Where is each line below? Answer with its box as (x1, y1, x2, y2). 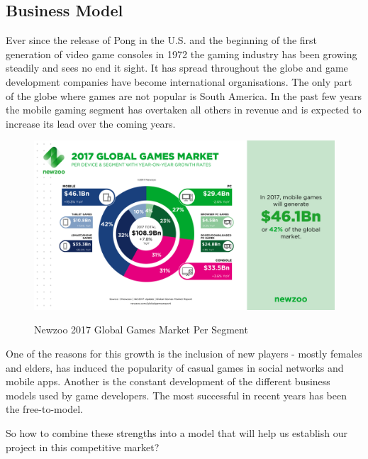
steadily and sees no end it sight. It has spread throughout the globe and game (6, 60, 348, 75)
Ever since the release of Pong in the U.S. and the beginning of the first (6, 33, 318, 48)
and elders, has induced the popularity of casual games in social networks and (6, 360, 344, 375)
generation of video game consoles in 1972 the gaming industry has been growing (6, 46, 357, 61)
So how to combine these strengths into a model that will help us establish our (6, 426, 347, 441)
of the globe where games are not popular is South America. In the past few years (6, 88, 362, 103)
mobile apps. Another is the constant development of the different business (6, 374, 330, 389)
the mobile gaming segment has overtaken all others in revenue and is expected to (6, 102, 362, 117)
